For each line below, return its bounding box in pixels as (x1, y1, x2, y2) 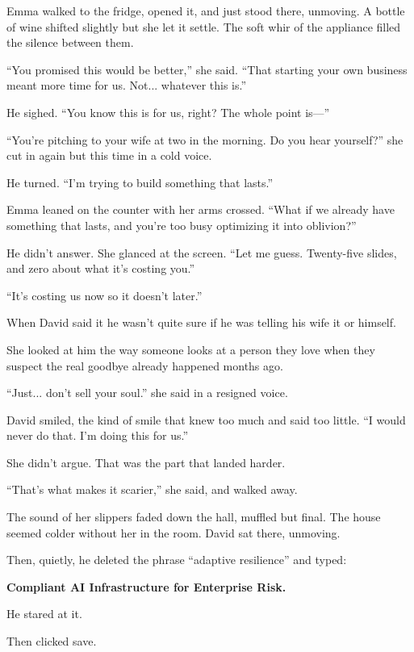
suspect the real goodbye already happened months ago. (6, 357, 283, 374)
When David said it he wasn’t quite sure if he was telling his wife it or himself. (6, 314, 396, 331)
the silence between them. (6, 34, 134, 51)
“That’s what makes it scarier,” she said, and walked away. (6, 481, 298, 498)
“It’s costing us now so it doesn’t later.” (6, 286, 203, 303)
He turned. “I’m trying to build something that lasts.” (6, 173, 274, 190)
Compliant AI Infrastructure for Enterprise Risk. (6, 578, 286, 595)
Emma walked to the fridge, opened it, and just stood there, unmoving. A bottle (6, 2, 405, 19)
